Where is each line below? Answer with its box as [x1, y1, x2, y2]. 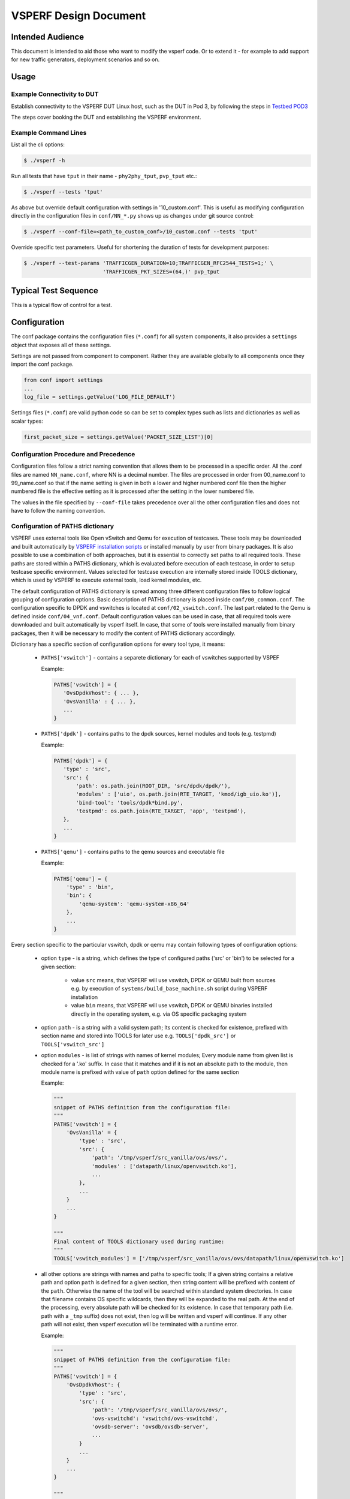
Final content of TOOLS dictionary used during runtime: [53, 1238, 225, 1245]
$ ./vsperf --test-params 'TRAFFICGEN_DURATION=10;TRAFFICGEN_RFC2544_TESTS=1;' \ [23, 260, 274, 267]
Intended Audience [11, 32, 85, 42]
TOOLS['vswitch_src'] [41, 1041, 105, 1048]
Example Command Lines [11, 128, 87, 137]
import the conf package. [11, 360, 74, 368]
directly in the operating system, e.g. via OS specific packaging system [71, 1010, 247, 1018]
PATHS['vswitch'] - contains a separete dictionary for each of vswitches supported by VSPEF [41, 654, 280, 661]
